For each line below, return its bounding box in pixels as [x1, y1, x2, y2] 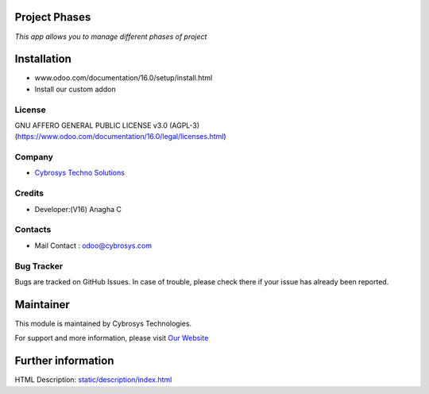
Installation [14, 52, 71, 66]
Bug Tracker [14, 261, 64, 272]
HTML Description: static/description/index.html [14, 375, 172, 384]
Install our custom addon [34, 84, 116, 94]
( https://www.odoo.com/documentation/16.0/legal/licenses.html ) [14, 132, 226, 141]
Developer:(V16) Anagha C [34, 204, 122, 214]
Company [14, 152, 53, 163]
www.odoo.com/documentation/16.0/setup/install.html [34, 73, 213, 83]
